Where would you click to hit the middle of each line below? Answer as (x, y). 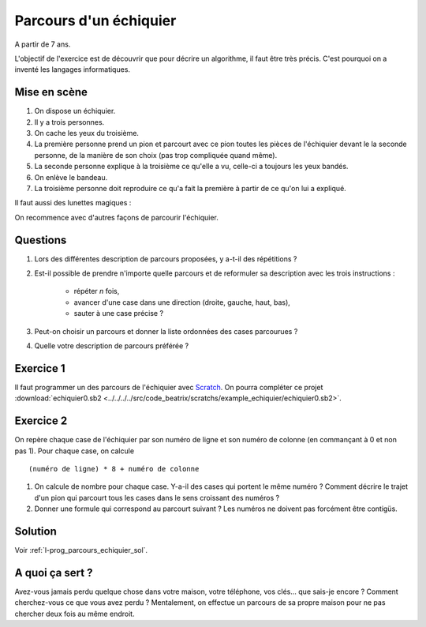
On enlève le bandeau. (71, 177)
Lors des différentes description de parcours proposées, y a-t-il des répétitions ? (166, 259)
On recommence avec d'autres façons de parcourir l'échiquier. (116, 217)
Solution (35, 531)
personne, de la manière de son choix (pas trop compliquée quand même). (156, 155)
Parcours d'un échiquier (95, 21)
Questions (41, 240)
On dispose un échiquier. (75, 111)
